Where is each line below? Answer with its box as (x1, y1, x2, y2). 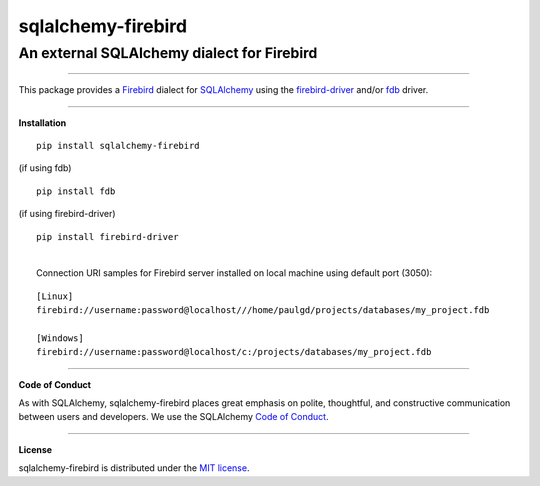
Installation (18, 116, 67, 129)
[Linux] (36, 290, 74, 302)
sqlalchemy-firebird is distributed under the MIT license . (18, 462, 250, 474)
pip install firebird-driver (36, 231, 179, 242)
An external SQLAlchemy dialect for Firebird (18, 44, 318, 62)
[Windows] (36, 332, 84, 344)
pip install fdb (36, 185, 116, 197)
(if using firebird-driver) (18, 208, 116, 220)
